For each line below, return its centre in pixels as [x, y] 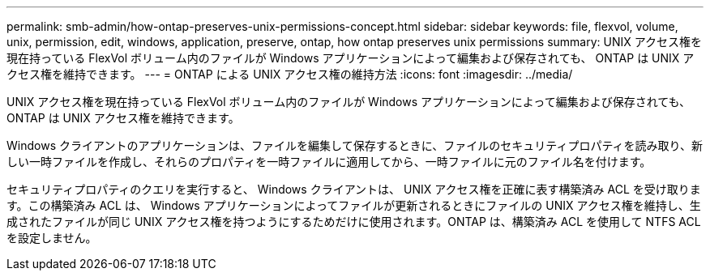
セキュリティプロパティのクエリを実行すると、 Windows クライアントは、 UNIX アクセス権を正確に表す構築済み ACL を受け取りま [354, 189]
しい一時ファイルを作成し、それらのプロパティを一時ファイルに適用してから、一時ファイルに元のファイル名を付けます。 [329, 162]
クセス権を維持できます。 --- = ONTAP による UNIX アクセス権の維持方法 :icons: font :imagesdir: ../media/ [290, 74]
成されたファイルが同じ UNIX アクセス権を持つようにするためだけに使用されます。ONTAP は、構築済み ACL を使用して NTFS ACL [354, 222]
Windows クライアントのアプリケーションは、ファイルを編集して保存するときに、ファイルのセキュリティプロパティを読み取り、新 [355, 145]
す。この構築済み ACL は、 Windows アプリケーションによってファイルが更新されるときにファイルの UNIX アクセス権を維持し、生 [354, 205]
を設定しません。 [52, 238]
